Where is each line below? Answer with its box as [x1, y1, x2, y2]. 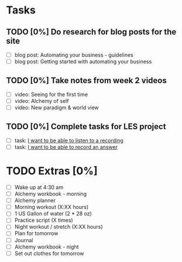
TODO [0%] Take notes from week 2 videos [6, 75, 167, 85]
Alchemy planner [14, 197, 56, 204]
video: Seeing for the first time [14, 91, 88, 98]
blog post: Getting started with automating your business [14, 58, 152, 65]
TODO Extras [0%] [6, 164, 98, 178]
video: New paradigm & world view [14, 104, 99, 111]
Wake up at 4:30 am [14, 184, 63, 191]
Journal [14, 236, 33, 243]
